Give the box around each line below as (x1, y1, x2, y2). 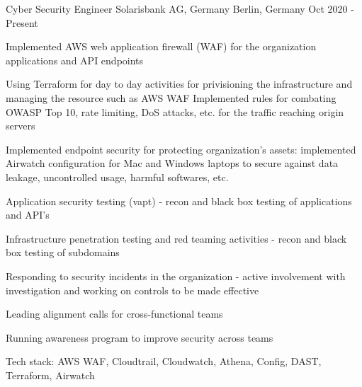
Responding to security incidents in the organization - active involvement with (6, 268, 346, 283)
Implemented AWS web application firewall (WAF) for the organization (6, 39, 317, 54)
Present (6, 15, 38, 30)
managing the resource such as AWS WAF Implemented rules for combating (6, 90, 336, 105)
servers (6, 118, 35, 133)
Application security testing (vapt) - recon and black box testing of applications (6, 193, 352, 208)
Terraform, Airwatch (6, 367, 95, 382)
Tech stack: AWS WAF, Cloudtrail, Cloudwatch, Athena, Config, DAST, (6, 354, 322, 369)
